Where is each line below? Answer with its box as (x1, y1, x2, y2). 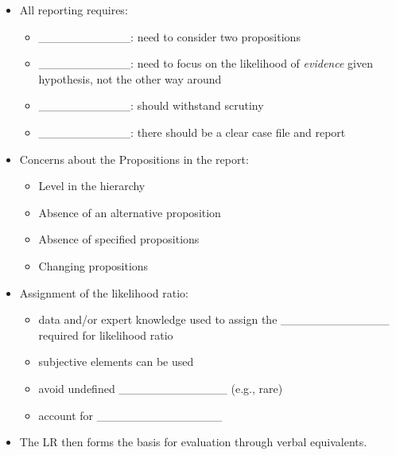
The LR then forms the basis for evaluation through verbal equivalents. (19, 434, 367, 450)
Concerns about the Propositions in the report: (19, 150, 249, 167)
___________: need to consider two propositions (38, 28, 301, 45)
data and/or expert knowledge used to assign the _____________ (38, 311, 390, 328)
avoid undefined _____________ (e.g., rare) (38, 379, 283, 396)
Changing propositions (38, 257, 149, 274)
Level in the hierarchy (38, 177, 146, 194)
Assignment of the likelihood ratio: (19, 284, 188, 301)
